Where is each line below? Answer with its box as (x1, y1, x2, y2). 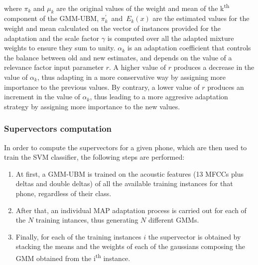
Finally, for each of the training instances (15, 231, 141, 242)
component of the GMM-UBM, (4, 13, 99, 23)
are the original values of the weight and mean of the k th (56, 1, 230, 13)
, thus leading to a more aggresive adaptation (90, 91, 228, 102)
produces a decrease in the (173, 62, 255, 72)
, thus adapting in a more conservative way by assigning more (37, 72, 226, 82)
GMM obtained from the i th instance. (15, 251, 130, 263)
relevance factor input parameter (4, 62, 104, 72)
